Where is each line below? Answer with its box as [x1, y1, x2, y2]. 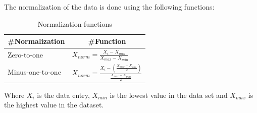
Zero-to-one [8, 49, 43, 60]
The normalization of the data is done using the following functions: [4, 2, 215, 12]
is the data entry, [37, 89, 90, 100]
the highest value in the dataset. [4, 99, 104, 110]
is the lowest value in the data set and [110, 89, 228, 100]
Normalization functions [37, 18, 112, 29]
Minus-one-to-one [8, 67, 61, 77]
